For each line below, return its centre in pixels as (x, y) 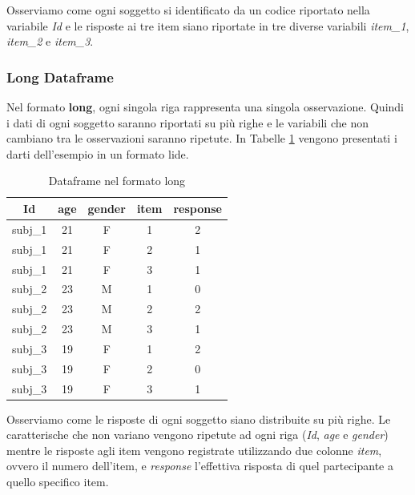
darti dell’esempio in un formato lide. (98, 153)
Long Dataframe (60, 76)
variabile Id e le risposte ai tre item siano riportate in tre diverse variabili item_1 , (208, 25)
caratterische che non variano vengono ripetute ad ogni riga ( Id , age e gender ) (197, 435)
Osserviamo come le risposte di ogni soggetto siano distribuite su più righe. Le (199, 419)
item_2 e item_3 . (50, 41)
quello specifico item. (58, 482)
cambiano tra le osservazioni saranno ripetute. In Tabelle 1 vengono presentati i (202, 138)
